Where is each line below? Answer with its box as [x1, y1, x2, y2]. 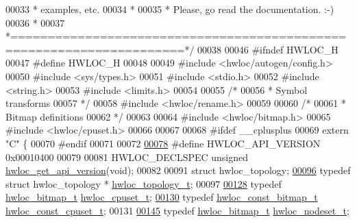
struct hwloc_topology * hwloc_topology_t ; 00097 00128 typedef [5, 176, 282, 190]
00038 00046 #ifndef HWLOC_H [197, 42, 338, 56]
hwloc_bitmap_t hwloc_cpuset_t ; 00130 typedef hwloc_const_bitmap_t [5, 190, 318, 204]
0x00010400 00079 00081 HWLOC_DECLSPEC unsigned [5, 149, 249, 164]
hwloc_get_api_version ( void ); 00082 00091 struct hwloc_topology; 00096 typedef [5, 163, 351, 177]
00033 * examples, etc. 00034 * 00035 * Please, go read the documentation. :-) [5, 2, 334, 16]
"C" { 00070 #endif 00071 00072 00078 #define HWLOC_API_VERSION [5, 136, 321, 150]
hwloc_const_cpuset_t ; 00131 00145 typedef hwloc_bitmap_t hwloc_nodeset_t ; [5, 203, 349, 217]
